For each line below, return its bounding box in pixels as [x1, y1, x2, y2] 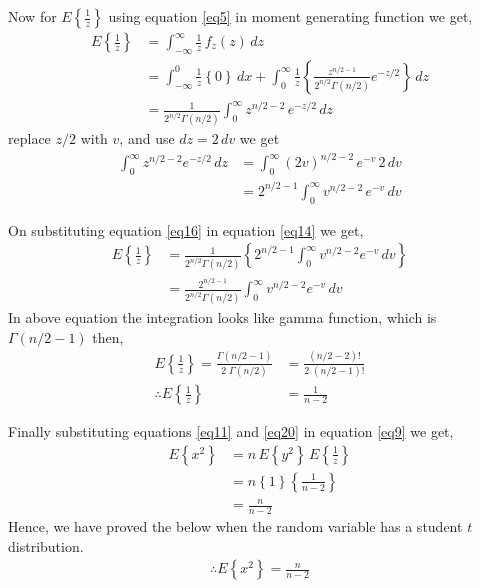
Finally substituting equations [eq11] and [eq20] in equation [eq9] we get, [8, 421, 454, 442]
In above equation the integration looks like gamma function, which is [8, 307, 437, 328]
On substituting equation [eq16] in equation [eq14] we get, [8, 219, 364, 240]
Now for [8, 6, 57, 26]
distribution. [8, 535, 84, 556]
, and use [119, 128, 175, 149]
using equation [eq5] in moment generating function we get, [108, 6, 473, 26]
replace [8, 128, 51, 149]
